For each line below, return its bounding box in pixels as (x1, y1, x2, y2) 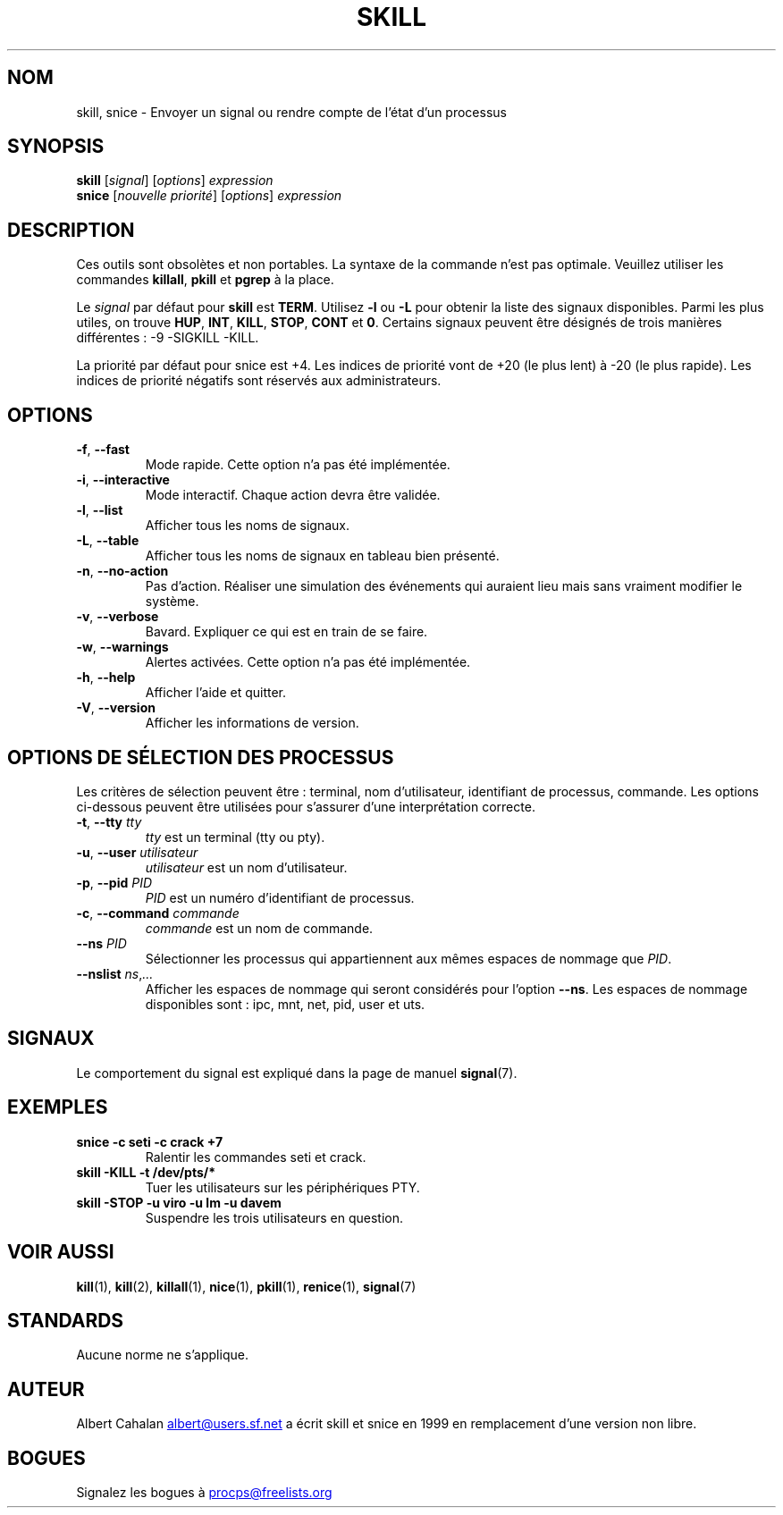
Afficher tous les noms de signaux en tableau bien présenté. (145, 548, 500, 564)
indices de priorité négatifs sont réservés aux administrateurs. (76, 373, 442, 389)
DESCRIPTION (7, 218, 135, 241)
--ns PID (76, 935, 127, 951)
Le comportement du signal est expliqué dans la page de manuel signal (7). (76, 1065, 518, 1081)
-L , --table (76, 533, 139, 549)
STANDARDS (7, 1309, 124, 1332)
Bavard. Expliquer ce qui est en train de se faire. (145, 624, 428, 640)
